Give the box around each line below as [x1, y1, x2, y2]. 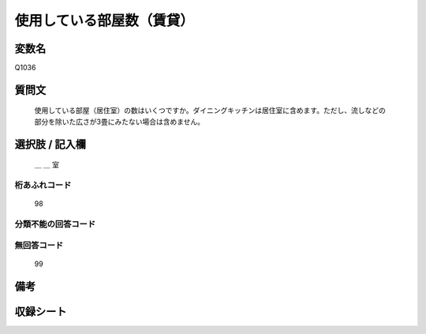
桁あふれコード [14, 180, 72, 191]
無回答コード [14, 239, 64, 250]
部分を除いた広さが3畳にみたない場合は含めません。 [34, 117, 205, 126]
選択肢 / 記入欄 [14, 137, 87, 151]
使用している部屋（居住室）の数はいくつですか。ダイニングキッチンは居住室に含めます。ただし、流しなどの [34, 106, 386, 115]
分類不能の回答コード [14, 218, 96, 229]
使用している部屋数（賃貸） [14, 12, 195, 29]
